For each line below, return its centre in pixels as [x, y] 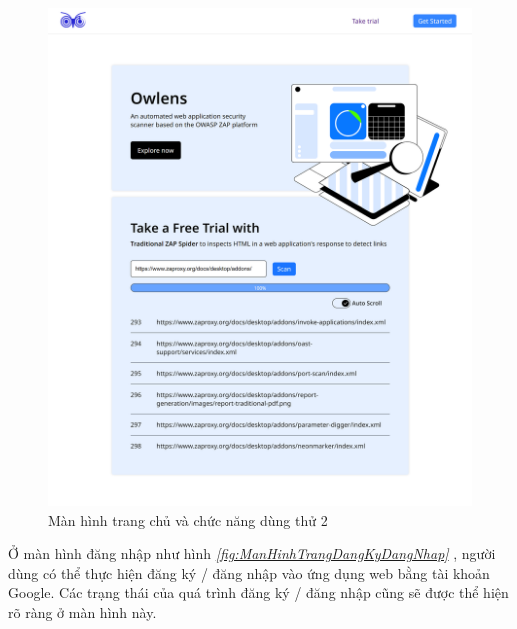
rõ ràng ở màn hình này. [82, 611]
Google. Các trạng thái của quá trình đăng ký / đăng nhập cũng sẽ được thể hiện [258, 592]
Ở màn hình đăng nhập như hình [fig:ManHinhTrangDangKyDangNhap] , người [252, 553]
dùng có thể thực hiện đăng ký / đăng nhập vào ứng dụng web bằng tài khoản [249, 572]
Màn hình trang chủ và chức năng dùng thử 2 [188, 519]
